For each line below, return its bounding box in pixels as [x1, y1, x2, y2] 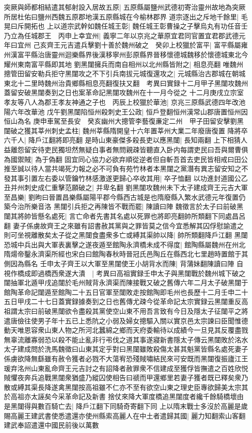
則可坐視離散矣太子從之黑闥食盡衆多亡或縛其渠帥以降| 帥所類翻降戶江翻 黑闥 [4, 230, 248, 240]
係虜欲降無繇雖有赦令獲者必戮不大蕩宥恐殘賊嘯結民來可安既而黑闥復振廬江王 [4, 353, 248, 363]
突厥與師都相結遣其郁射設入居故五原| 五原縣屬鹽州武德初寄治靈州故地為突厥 [4, 2, 246, 12]
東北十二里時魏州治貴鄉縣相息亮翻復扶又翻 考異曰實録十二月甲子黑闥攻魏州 [4, 78, 248, 88]
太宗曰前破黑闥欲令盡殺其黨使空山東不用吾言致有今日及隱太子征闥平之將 [17, 306, 248, 316]
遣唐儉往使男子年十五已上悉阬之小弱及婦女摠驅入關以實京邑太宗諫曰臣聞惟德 [4, 315, 248, 325]
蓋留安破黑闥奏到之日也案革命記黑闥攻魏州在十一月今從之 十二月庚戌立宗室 [4, 87, 244, 97]
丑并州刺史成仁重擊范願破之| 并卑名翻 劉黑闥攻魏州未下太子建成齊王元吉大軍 [4, 182, 248, 192]
